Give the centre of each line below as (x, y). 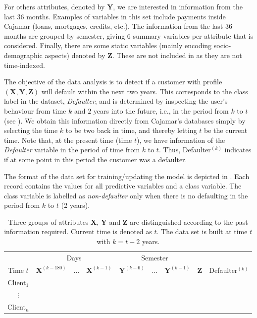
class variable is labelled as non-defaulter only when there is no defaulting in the (126, 195)
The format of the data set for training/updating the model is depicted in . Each (127, 176)
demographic (23, 55)
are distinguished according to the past (189, 222)
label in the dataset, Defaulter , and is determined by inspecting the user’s (116, 101)
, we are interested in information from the (178, 6)
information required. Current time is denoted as (78, 231)
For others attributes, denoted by (54, 6)
